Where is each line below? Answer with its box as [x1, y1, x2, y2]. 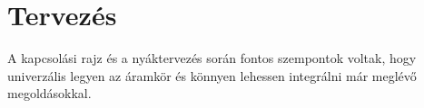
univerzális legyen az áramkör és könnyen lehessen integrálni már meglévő [7, 66, 417, 85]
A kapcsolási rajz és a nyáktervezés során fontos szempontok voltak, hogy [7, 49, 417, 67]
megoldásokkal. [7, 84, 92, 103]
